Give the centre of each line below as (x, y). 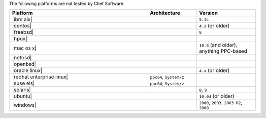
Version (208, 13)
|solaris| (21, 90)
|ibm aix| (22, 20)
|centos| (22, 26)
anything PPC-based (223, 51)
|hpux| (19, 39)
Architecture (165, 13)
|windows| (24, 105)
